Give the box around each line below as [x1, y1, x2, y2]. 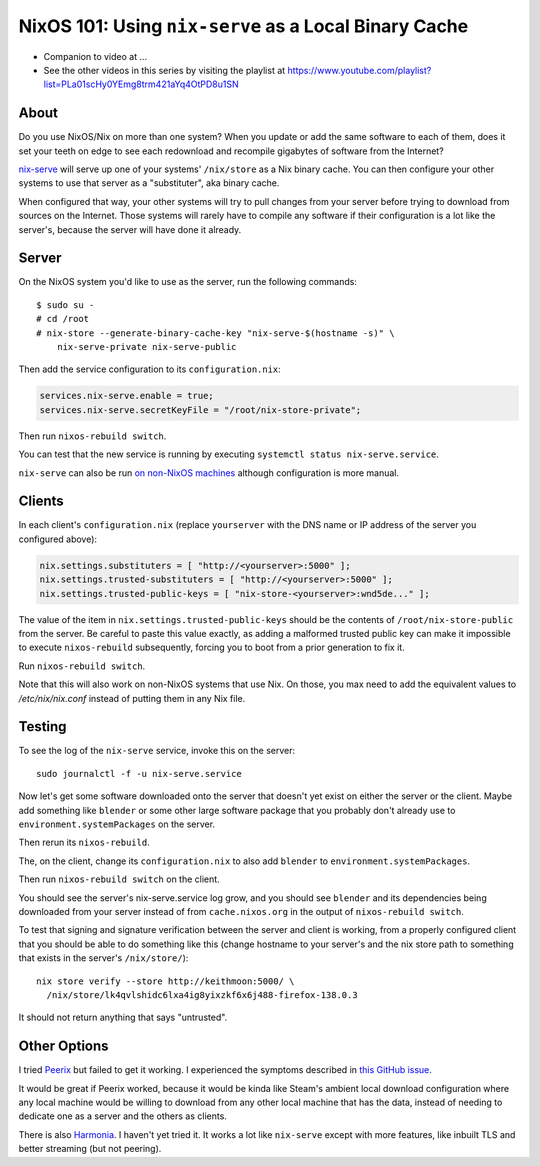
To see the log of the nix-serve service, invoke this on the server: [18, 745, 296, 757]
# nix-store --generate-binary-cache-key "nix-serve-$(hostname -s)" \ [36, 327, 395, 339]
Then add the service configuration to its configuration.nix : [18, 363, 282, 375]
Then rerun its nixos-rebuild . [18, 836, 150, 849]
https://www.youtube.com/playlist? [287, 64, 432, 76]
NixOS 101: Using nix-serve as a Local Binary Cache [18, 15, 469, 37]
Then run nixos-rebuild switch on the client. [18, 873, 220, 885]
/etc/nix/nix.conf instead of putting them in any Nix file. [18, 692, 246, 704]
